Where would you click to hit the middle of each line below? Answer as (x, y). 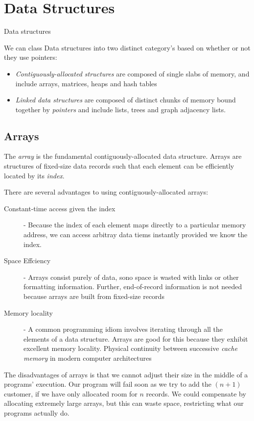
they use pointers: (31, 57)
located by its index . (34, 175)
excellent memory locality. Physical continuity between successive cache (131, 348)
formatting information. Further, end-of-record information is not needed (133, 286)
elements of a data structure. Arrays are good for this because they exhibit (136, 338)
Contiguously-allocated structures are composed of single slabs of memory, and (132, 73)
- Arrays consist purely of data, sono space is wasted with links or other (131, 277)
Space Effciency (27, 260)
